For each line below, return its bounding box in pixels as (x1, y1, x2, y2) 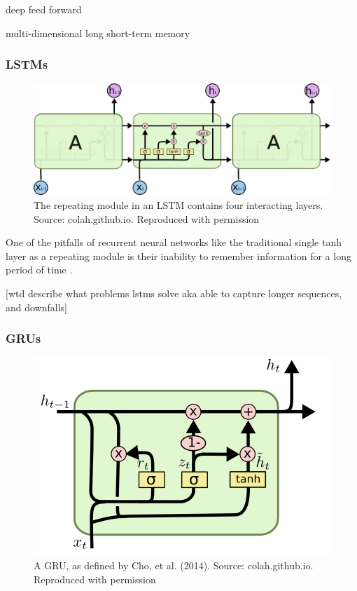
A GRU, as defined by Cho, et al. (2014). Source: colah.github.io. (34, 557, 314, 572)
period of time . (6, 262, 73, 277)
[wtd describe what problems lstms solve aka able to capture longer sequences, (6, 285, 342, 300)
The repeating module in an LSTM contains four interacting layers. (34, 198, 323, 212)
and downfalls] (6, 299, 67, 314)
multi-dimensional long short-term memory (6, 25, 190, 40)
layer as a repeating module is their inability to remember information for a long (6, 248, 351, 263)
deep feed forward (6, 2, 82, 16)
